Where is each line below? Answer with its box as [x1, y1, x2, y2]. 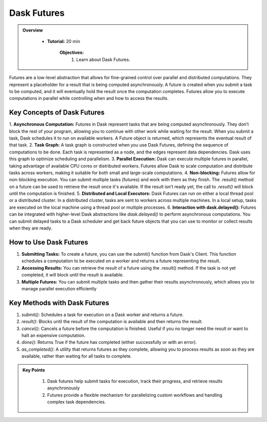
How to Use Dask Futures [9, 238, 89, 246]
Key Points [22, 367, 45, 373]
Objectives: [59, 49, 84, 55]
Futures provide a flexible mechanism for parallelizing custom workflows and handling [47, 392, 222, 398]
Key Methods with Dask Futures [9, 298, 110, 307]
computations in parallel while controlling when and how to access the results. [9, 95, 169, 101]
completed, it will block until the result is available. [21, 272, 124, 278]
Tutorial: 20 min [47, 38, 80, 44]
